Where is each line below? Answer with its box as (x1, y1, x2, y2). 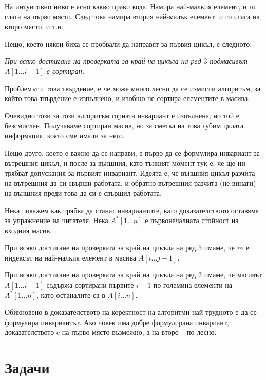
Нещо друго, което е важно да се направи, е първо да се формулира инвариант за (5, 147, 260, 158)
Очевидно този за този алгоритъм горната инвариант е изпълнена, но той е (5, 110, 240, 121)
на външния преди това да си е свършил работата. (5, 187, 162, 198)
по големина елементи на (153, 279, 233, 290)
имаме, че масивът (204, 269, 262, 280)
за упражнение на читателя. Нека (5, 215, 108, 226)
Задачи (5, 357, 50, 378)
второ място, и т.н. (5, 21, 64, 32)
